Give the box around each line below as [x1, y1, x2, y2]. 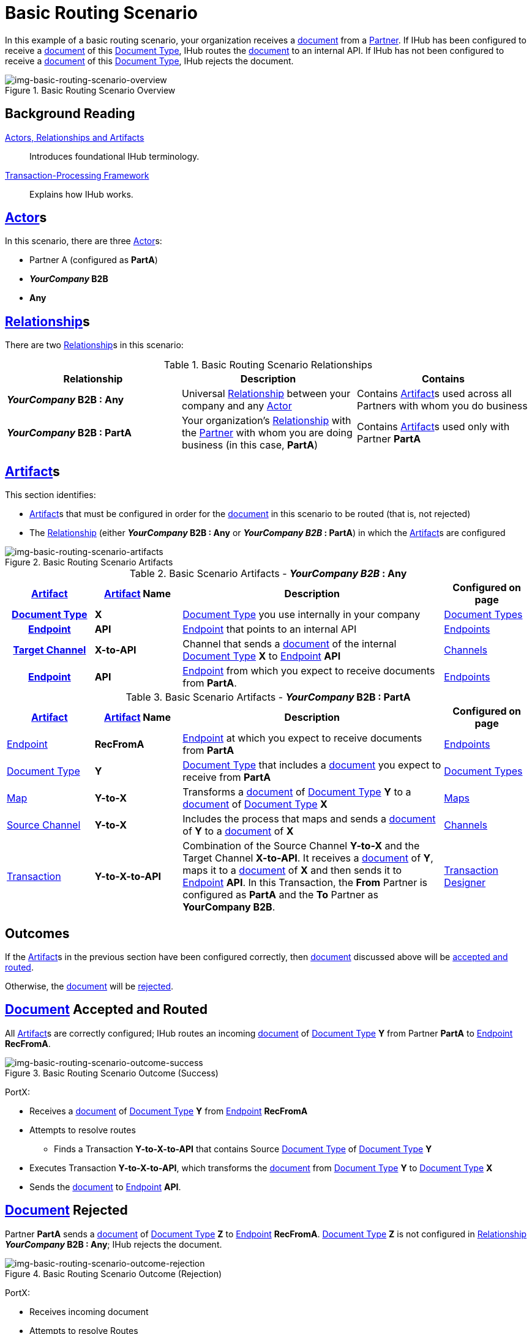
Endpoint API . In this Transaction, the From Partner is [182, 876, 428, 889]
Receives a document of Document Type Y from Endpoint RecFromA [29, 1105, 308, 1116]
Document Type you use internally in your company [182, 608, 421, 621]
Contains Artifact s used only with [356, 420, 510, 433]
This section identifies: [5, 490, 96, 501]
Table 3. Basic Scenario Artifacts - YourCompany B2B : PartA [126, 691, 411, 704]
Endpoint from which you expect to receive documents [182, 665, 435, 677]
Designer [444, 876, 486, 889]
